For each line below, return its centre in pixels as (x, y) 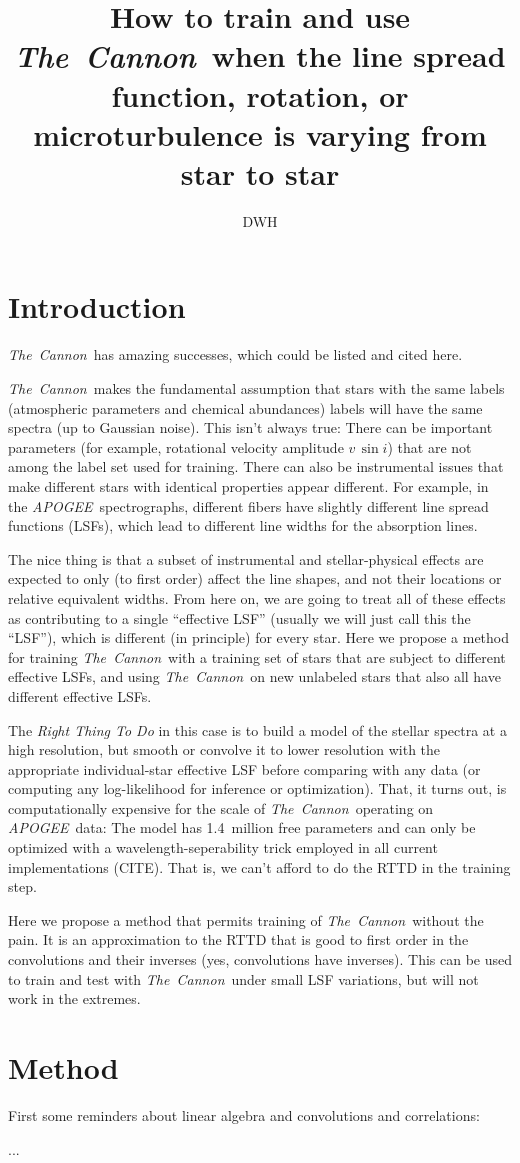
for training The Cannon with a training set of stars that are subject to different (257, 656)
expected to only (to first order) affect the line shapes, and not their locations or (255, 578)
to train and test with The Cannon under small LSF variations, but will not (243, 978)
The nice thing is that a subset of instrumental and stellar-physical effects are (246, 558)
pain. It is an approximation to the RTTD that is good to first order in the (238, 939)
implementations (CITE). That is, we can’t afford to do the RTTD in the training (259, 866)
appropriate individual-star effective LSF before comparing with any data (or (244, 768)
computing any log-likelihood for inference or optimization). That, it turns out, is (257, 788)
